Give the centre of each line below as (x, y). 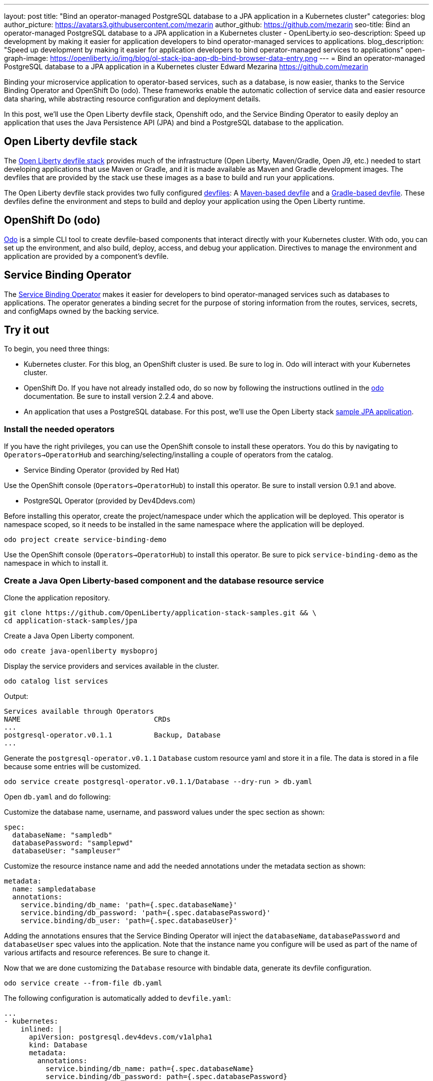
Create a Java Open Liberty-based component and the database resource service (164, 580)
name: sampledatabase (54, 889)
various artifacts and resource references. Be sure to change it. (107, 952)
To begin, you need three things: (57, 349)
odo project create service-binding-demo (85, 540)
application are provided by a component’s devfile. (86, 256)
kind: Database (58, 1045)
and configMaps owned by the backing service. (82, 311)
